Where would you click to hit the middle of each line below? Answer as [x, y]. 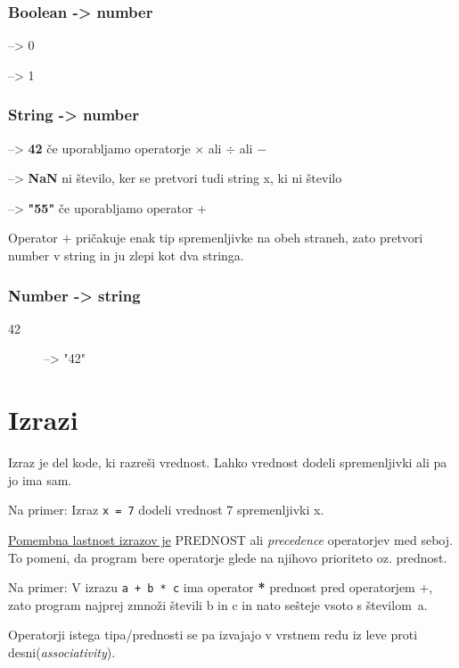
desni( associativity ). [62, 652]
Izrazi [43, 420]
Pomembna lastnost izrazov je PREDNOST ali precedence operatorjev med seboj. [230, 539]
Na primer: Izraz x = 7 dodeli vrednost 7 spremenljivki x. [166, 510]
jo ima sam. [40, 479]
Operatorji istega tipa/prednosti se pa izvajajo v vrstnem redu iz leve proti [213, 635]
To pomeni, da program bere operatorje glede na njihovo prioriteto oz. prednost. [228, 557]
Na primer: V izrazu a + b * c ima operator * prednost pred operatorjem [212, 587]
